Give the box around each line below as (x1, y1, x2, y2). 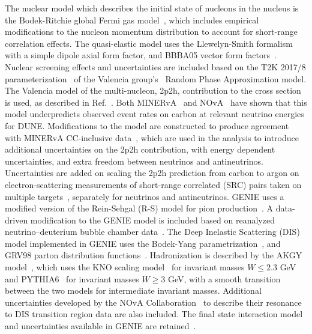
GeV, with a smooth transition (167, 272, 281, 285)
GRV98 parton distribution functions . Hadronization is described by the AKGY (5, 249, 302, 261)
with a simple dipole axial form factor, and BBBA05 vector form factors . (5, 49, 277, 61)
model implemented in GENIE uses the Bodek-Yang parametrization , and (5, 237, 281, 249)
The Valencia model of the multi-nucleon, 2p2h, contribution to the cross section (5, 84, 301, 97)
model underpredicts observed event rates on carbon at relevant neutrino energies (5, 108, 304, 120)
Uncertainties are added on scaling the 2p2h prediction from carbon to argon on (5, 166, 299, 179)
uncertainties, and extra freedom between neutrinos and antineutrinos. (5, 154, 263, 167)
